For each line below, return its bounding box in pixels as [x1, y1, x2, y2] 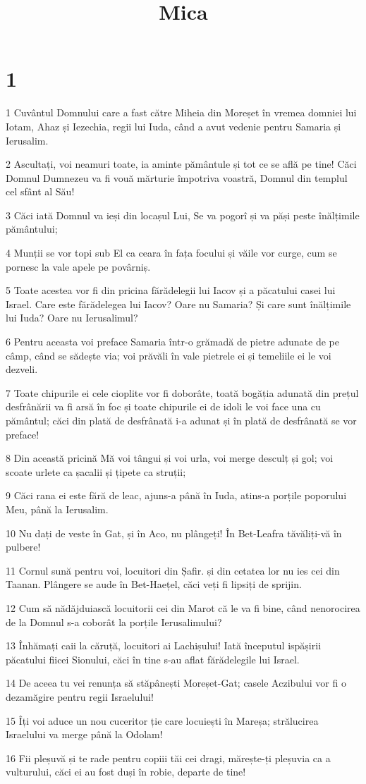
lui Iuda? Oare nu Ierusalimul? [6, 310, 138, 325]
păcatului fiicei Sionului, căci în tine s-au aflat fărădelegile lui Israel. [6, 651, 300, 666]
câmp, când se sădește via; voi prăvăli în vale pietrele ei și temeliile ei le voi [6, 348, 331, 362]
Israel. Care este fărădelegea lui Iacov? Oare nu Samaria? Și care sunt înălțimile [6, 296, 351, 311]
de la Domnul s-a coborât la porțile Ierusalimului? [6, 614, 222, 629]
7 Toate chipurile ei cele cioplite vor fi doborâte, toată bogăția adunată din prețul [6, 385, 359, 400]
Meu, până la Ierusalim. [6, 501, 109, 516]
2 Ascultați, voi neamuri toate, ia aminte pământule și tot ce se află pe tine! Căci [6, 157, 357, 171]
